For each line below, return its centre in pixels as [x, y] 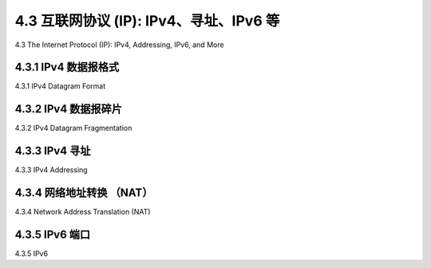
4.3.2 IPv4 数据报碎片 [69, 109]
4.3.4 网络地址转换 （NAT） [84, 193]
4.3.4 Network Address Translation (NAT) [83, 212]
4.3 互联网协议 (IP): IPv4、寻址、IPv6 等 [147, 21]
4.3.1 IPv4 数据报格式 [67, 67]
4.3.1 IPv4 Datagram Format [60, 86]
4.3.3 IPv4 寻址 [53, 151]
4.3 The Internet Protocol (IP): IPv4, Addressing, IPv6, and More [119, 45]
